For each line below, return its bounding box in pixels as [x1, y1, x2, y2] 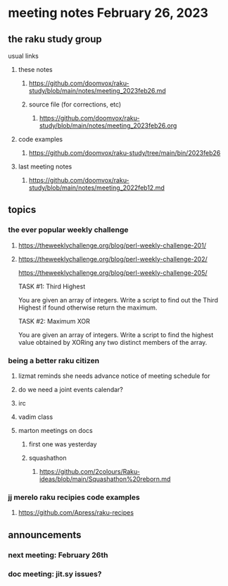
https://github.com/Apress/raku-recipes [18, 508, 134, 517]
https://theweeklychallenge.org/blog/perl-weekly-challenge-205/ [18, 268, 208, 276]
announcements [8, 529, 82, 541]
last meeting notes [18, 162, 72, 171]
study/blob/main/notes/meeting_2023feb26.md [28, 87, 166, 94]
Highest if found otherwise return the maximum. [18, 303, 158, 312]
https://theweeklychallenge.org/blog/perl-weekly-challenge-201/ [18, 241, 207, 250]
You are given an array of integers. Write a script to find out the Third [18, 295, 219, 304]
